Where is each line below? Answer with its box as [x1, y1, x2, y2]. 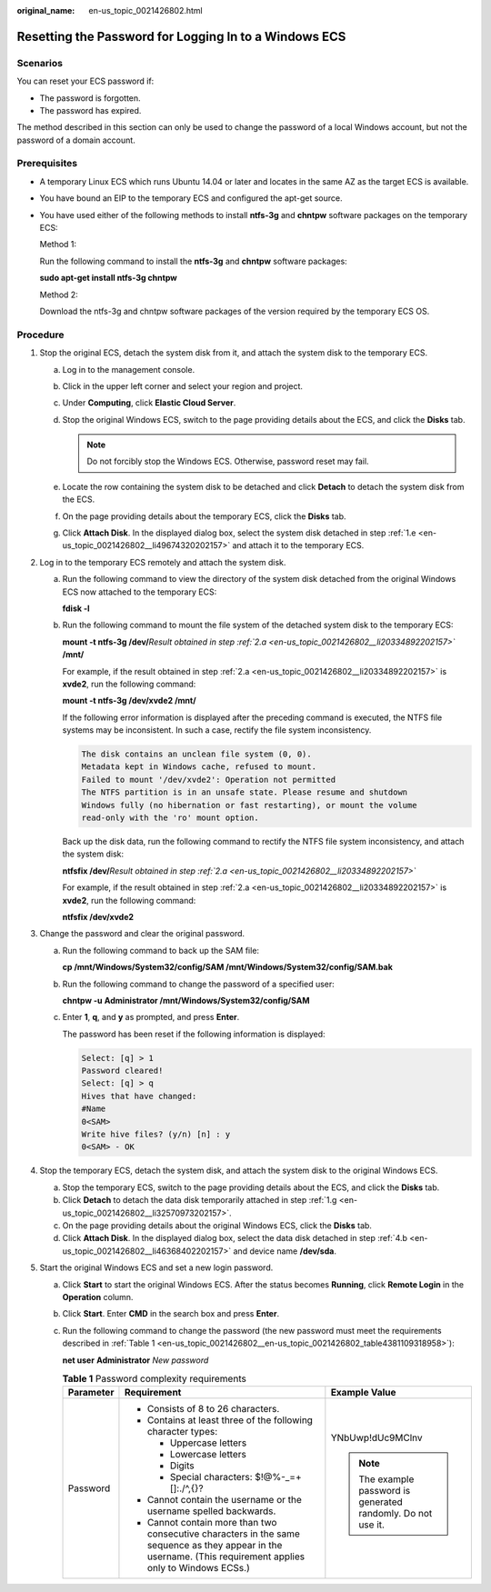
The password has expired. [39, 105, 142, 115]
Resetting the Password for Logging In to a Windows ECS [16, 28, 346, 45]
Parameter [67, 1387, 115, 1399]
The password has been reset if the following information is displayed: [62, 1028, 326, 1039]
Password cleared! [81, 1066, 164, 1076]
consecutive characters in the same [146, 1527, 300, 1540]
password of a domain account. [16, 135, 135, 145]
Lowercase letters [169, 1448, 247, 1461]
